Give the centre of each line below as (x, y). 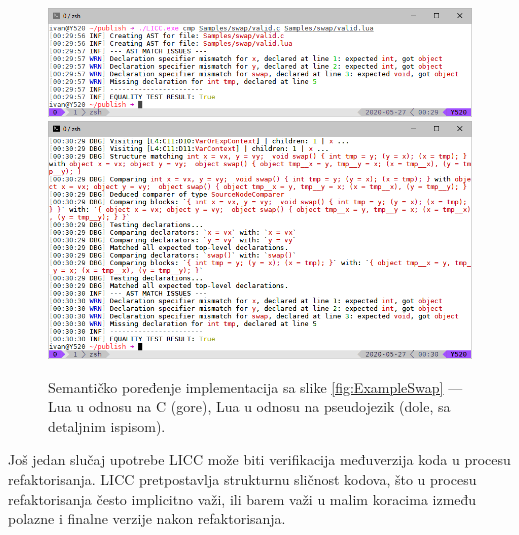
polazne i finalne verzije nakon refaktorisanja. (147, 518)
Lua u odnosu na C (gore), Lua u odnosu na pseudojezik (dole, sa (249, 406)
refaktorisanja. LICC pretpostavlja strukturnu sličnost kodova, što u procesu (242, 478)
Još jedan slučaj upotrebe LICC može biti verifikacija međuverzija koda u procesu (259, 459)
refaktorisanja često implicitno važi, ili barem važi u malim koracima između (242, 498)
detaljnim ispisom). (107, 425)
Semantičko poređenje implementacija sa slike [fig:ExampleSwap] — (255, 386)
